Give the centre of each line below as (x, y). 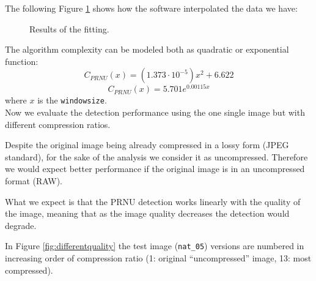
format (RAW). (34, 181)
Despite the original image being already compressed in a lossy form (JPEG (147, 145)
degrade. (21, 225)
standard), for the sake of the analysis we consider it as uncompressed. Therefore (156, 156)
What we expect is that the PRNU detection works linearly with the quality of (153, 201)
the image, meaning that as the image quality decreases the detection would (147, 213)
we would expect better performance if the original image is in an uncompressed (155, 169)
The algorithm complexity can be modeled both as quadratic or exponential (147, 49)
